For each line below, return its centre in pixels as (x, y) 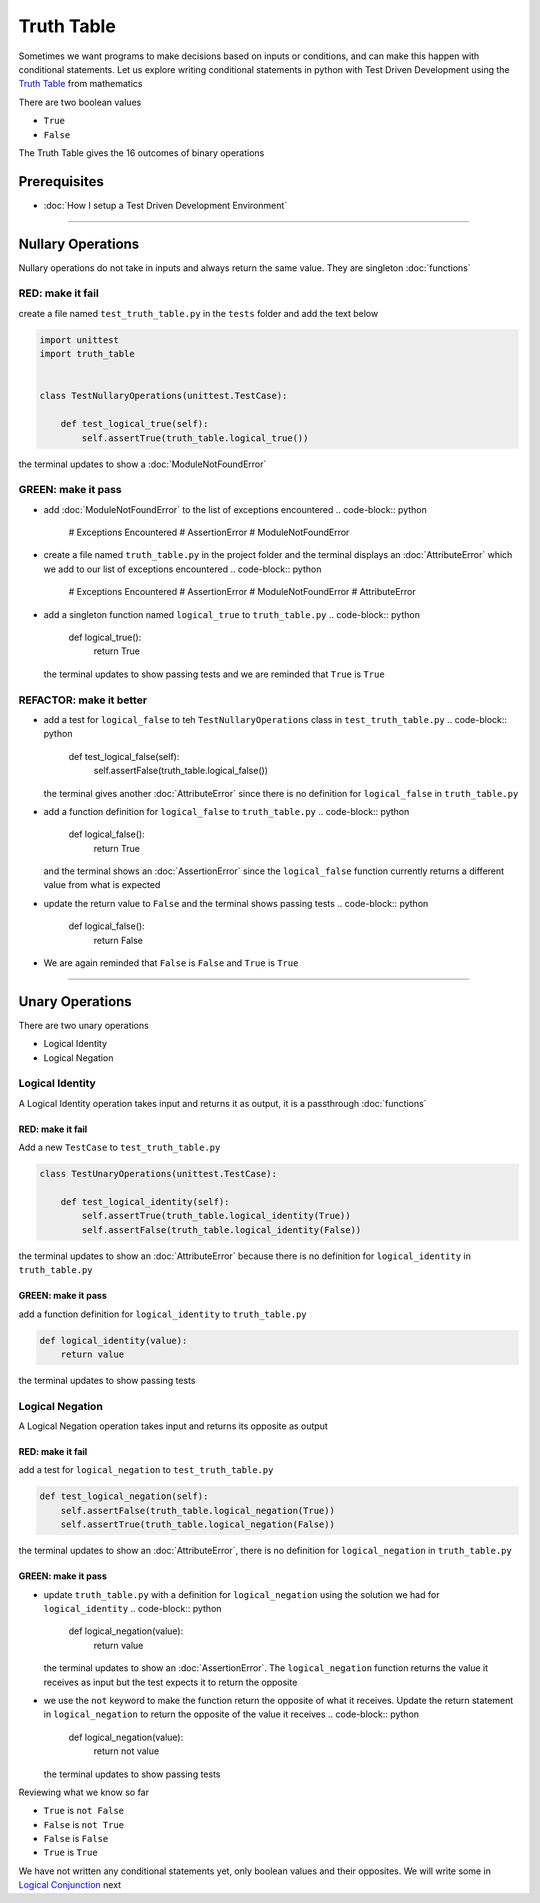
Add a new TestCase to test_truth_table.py (119, 1147)
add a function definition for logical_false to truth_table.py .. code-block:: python (226, 811)
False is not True (84, 1824)
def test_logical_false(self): (124, 756)
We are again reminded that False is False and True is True (171, 963)
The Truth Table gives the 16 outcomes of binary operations (141, 152)
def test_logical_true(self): (134, 424)
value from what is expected (102, 885)
